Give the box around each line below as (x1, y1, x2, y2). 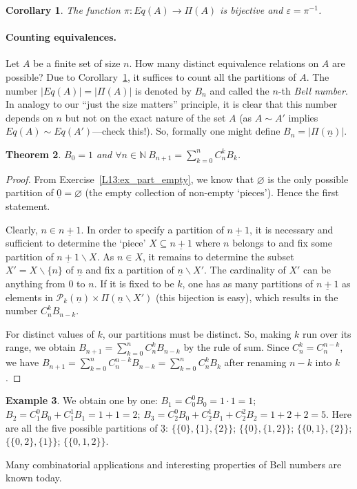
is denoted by (135, 83, 192, 97)
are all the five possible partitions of (6, 420, 158, 434)
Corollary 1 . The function (6, 3, 121, 17)
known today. (6, 470, 62, 485)
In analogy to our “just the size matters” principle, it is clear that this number (6, 97, 338, 111)
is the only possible (267, 171, 349, 186)
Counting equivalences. (6, 30, 117, 44)
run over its (303, 326, 351, 341)
